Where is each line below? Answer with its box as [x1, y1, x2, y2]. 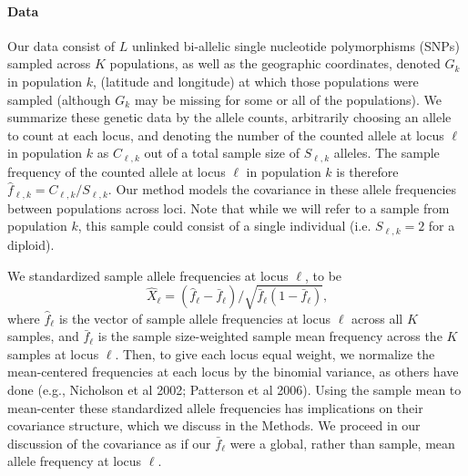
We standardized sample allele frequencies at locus [7, 265, 289, 285]
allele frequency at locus [7, 451, 142, 471]
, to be [305, 265, 342, 285]
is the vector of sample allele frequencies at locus [58, 308, 331, 327]
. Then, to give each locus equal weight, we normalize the [115, 344, 435, 363]
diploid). [7, 234, 55, 254]
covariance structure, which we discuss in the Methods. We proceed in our [7, 416, 421, 435]
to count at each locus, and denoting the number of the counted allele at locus [7, 125, 444, 144]
